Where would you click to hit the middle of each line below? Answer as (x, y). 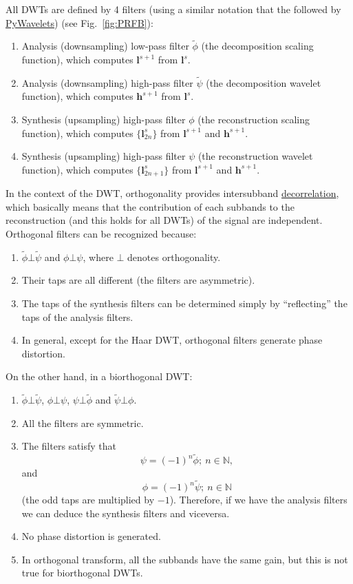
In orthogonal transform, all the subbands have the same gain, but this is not (185, 559)
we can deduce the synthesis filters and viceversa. (126, 513)
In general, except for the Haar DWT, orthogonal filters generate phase (172, 340)
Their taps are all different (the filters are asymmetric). (138, 280)
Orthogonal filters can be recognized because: (101, 234)
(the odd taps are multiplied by (88, 500)
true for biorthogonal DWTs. (82, 573)
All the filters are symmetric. (83, 423)
